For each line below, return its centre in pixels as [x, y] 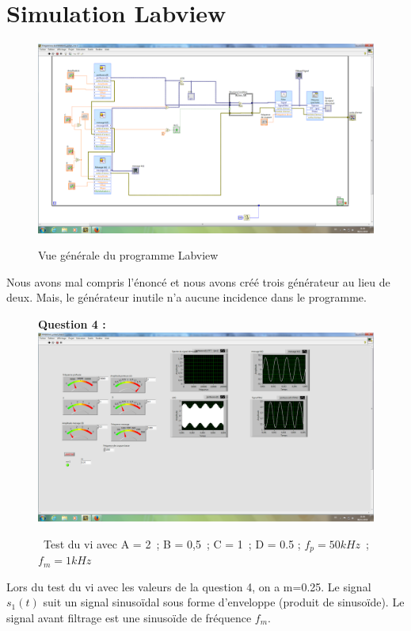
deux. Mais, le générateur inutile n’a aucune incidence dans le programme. [186, 297]
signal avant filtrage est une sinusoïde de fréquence [129, 617]
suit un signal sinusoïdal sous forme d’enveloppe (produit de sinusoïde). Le [224, 602]
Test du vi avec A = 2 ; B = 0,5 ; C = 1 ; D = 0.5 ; [172, 543]
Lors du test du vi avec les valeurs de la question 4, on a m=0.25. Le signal [189, 586]
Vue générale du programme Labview [128, 255]
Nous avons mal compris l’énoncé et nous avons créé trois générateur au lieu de [198, 281]
